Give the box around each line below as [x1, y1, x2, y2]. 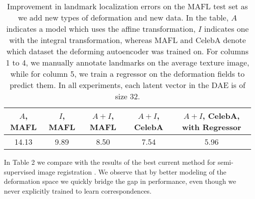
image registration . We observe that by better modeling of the [37, 166, 227, 177]
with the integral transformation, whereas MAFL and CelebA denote [9, 34, 246, 45]
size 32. [115, 90, 140, 102]
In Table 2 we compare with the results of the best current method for [4, 157, 216, 167]
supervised [4, 166, 35, 177]
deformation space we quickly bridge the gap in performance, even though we [4, 176, 236, 186]
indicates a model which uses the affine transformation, [6, 23, 196, 34]
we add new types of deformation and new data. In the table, [18, 12, 229, 23]
